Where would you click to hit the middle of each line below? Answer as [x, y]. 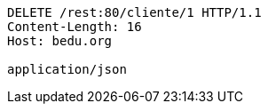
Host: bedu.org [60, 41]
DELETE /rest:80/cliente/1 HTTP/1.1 [134, 12]
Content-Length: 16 [75, 27]
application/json [67, 69]
